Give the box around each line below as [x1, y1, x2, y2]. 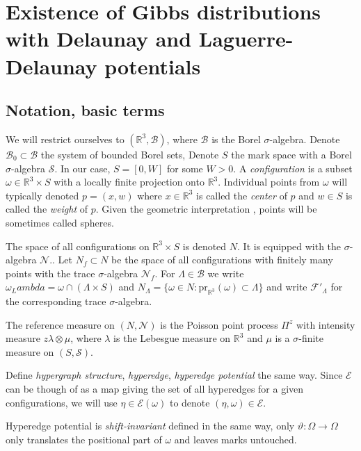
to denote [169, 395, 210, 409]
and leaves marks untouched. [174, 432, 297, 446]
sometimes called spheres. [6, 215, 114, 229]
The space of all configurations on [6, 238, 150, 253]
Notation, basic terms [6, 99, 165, 121]
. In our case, [54, 161, 111, 175]
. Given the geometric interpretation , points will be [95, 202, 317, 216]
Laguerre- [198, 24, 294, 53]
